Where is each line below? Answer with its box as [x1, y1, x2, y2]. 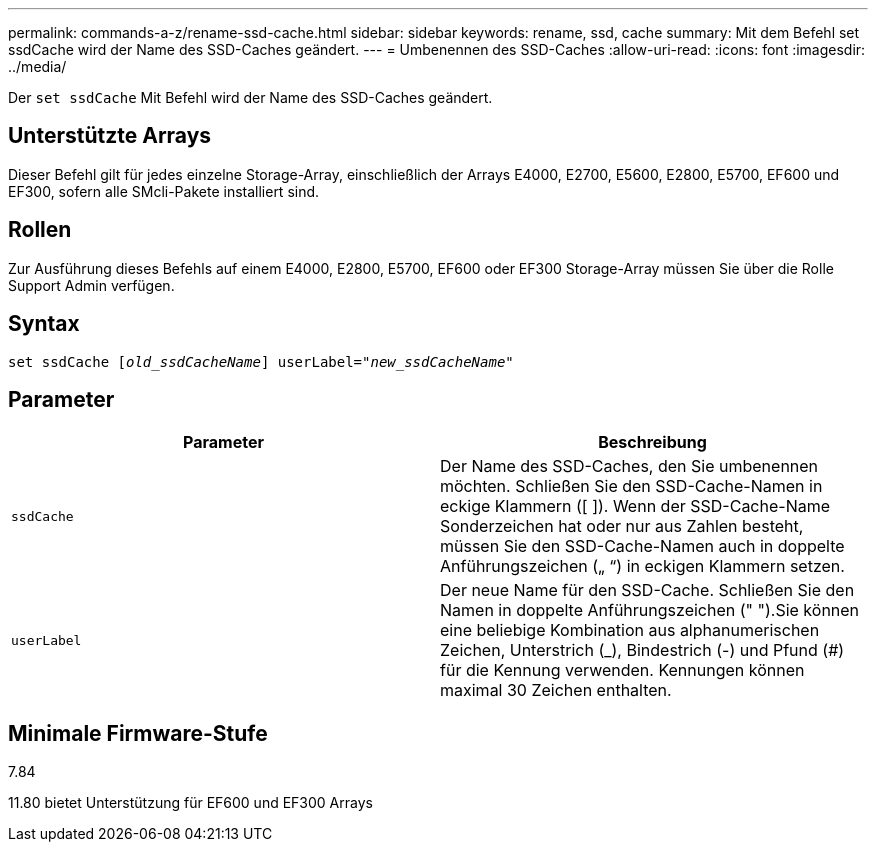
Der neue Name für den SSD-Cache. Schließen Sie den [440, 580, 855, 601]
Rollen [8, 217, 72, 243]
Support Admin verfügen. [8, 276, 175, 294]
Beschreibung [598, 432, 707, 453]
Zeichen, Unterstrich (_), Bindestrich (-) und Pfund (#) [440, 640, 845, 661]
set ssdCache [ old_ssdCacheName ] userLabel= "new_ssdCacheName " [8, 353, 514, 370]
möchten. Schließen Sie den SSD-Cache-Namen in [440, 476, 823, 497]
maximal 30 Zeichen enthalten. [440, 680, 672, 701]
